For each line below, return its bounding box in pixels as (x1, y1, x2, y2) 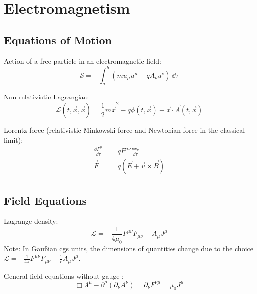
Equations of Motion (4, 32, 112, 47)
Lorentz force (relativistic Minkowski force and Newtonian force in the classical (4, 125, 245, 135)
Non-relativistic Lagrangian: (4, 92, 89, 102)
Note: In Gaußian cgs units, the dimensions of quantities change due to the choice (4, 243, 253, 253)
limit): (4, 134, 23, 145)
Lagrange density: (4, 216, 58, 226)
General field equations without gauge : (4, 270, 124, 281)
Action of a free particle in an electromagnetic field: (4, 55, 161, 66)
